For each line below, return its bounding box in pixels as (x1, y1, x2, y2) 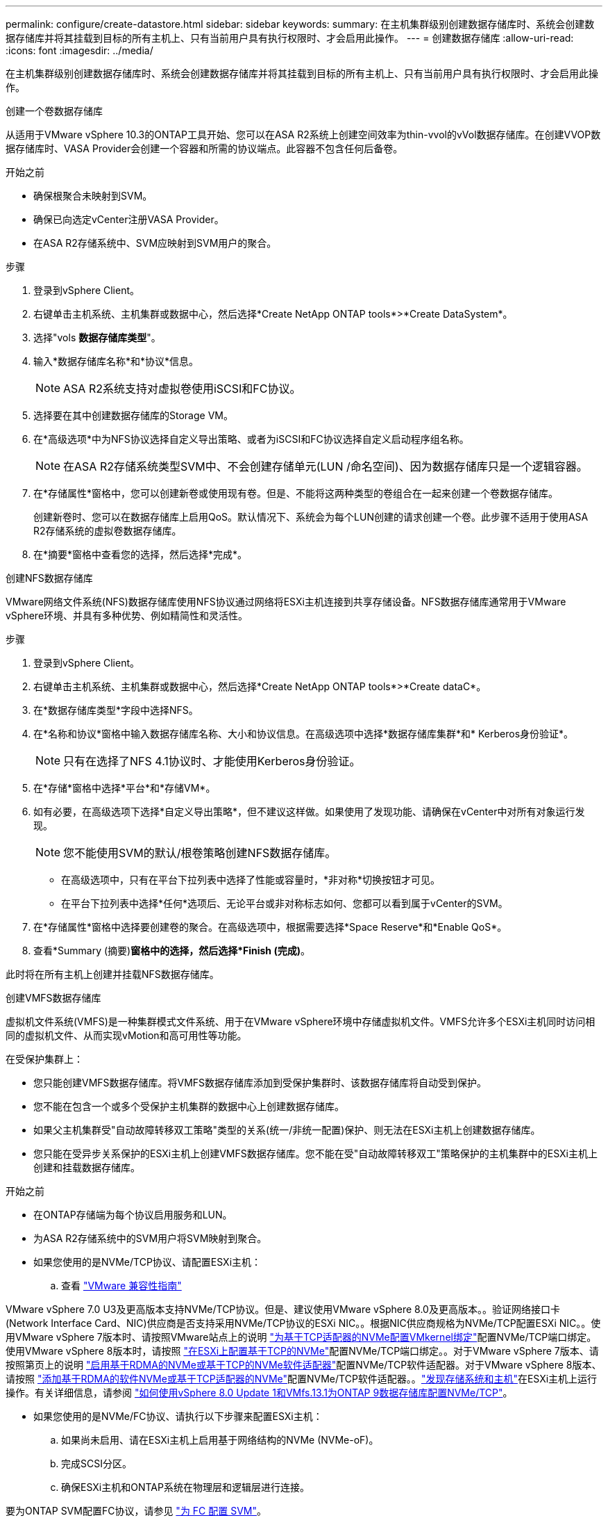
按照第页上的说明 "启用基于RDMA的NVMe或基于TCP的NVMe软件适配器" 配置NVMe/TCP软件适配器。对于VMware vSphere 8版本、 (6, 1359, 602, 1371)
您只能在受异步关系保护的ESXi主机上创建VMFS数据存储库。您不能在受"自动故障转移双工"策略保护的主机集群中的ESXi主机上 (33, 1148, 598, 1159)
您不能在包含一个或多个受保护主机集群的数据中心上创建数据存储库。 (33, 1100, 344, 1112)
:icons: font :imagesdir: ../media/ (6, 44, 153, 56)
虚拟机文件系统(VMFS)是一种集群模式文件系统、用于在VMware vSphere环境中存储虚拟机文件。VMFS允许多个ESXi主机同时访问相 (6, 1015, 596, 1027)
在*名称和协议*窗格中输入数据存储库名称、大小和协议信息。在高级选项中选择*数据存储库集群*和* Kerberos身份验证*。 (33, 728, 574, 740)
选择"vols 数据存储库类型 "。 (33, 332, 161, 343)
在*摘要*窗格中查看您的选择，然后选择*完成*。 (33, 548, 248, 560)
